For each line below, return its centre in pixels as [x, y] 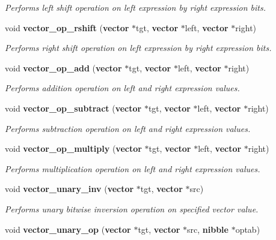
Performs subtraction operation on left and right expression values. [128, 128]
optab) [248, 229]
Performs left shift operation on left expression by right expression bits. [136, 7]
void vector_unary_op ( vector [68, 229]
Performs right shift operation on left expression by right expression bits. [138, 48]
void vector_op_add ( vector [63, 67]
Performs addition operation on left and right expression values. [122, 88]
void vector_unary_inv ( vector [69, 189]
